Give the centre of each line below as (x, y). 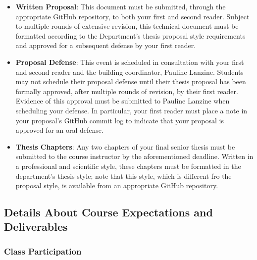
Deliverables (36, 227)
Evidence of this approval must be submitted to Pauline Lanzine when (123, 101)
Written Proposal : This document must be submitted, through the (121, 6)
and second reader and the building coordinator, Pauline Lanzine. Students (129, 72)
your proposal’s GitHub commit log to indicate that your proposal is (120, 120)
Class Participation (43, 251)
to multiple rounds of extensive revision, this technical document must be (127, 26)
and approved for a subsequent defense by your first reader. (106, 45)
